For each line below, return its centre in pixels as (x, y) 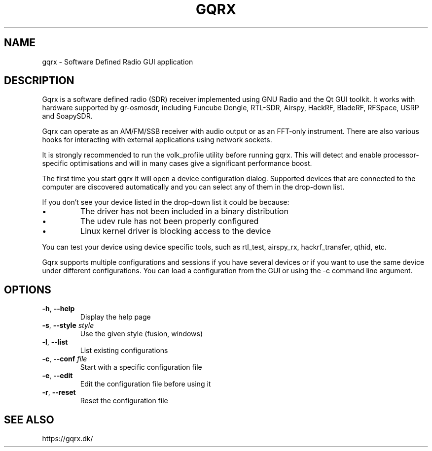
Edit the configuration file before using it (145, 384)
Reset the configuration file (124, 401)
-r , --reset (59, 392)
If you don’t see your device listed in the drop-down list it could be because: (166, 202)
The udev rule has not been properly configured (170, 221)
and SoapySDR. (67, 116)
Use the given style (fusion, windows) (142, 334)
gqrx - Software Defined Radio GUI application (118, 62)
